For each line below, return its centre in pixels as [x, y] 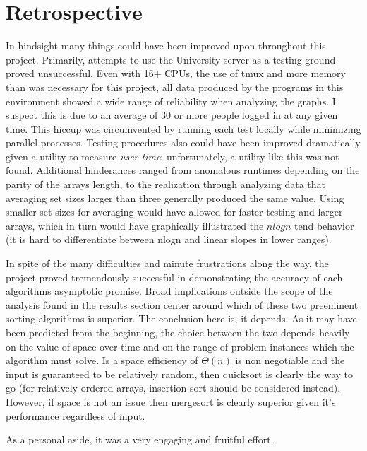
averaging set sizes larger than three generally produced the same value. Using [175, 198]
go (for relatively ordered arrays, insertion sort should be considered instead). [173, 388]
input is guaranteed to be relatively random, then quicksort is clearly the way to [179, 374]
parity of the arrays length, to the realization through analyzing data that [166, 184]
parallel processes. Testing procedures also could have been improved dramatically [183, 142]
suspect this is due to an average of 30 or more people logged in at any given [172, 115]
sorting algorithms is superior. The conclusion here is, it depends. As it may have [181, 318]
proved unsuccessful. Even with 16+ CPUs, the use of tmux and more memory [176, 73]
